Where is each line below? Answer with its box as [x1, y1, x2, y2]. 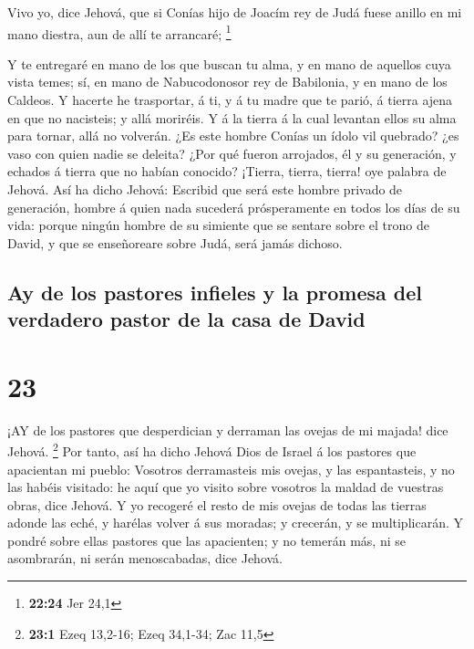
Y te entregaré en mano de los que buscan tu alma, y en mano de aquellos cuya [7, 54, 451, 73]
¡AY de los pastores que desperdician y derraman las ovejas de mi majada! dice [7, 420, 448, 439]
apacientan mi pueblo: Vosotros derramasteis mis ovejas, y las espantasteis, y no [7, 459, 455, 478]
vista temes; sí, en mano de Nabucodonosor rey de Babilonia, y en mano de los [7, 72, 448, 91]
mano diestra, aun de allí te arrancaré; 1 [7, 21, 232, 43]
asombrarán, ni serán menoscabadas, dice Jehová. [7, 549, 283, 568]
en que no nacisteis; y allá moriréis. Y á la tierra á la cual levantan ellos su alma [7, 108, 457, 127]
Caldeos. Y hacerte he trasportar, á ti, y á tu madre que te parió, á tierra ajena [7, 90, 453, 110]
